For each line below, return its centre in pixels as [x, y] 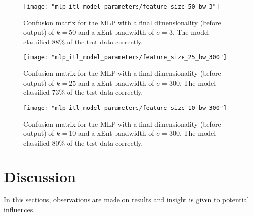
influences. [20, 209]
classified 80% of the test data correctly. [83, 142]
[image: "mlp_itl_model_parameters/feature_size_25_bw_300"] [125, 57]
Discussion [40, 176]
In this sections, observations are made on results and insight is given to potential [126, 200]
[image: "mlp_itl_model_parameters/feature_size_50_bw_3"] [122, 7]
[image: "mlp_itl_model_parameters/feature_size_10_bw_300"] [125, 108]
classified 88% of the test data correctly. [83, 41]
